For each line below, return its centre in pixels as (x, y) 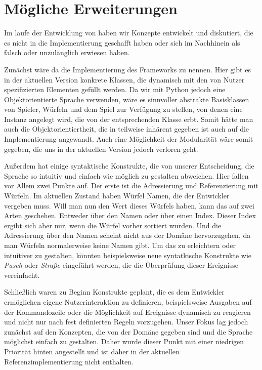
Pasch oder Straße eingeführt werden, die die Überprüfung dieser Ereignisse (121, 265)
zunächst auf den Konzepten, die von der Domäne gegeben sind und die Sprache (128, 331)
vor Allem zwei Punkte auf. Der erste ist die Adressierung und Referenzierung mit (131, 186)
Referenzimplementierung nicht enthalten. (69, 361)
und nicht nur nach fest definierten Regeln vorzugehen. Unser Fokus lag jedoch (126, 322)
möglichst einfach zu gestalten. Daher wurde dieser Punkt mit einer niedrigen (124, 341)
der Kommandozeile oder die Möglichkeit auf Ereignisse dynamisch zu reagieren (127, 312)
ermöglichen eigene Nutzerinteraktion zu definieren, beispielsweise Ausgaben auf (128, 301)
